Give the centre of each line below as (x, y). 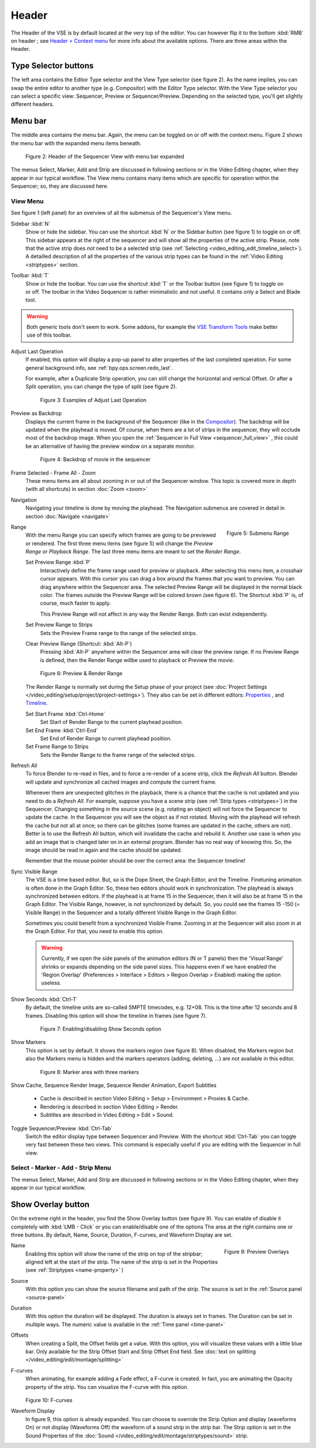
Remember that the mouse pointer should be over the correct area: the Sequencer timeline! (135, 861)
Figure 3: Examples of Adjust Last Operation (93, 400)
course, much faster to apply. (75, 603)
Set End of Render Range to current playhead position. (106, 738)
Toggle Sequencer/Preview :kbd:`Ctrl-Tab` (62, 1128)
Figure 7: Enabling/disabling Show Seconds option (101, 1029)
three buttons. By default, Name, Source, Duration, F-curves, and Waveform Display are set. (122, 1234)
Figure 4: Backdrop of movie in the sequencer (95, 459)
